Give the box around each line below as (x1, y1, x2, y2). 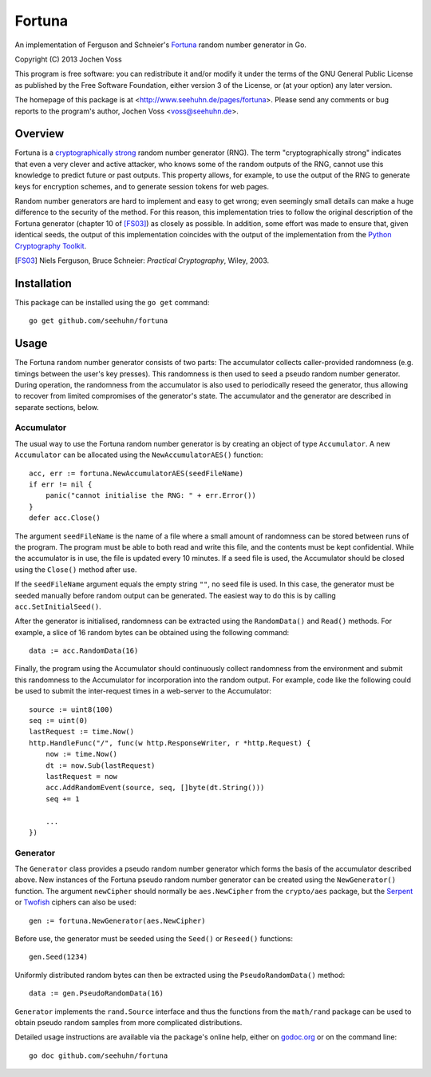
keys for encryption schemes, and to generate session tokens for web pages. (14, 181, 269, 191)
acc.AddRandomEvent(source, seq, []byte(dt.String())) (45, 783, 265, 793)
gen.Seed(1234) (29, 952, 89, 962)
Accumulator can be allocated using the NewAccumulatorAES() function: (14, 450, 263, 459)
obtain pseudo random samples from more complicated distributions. (14, 1017, 243, 1027)
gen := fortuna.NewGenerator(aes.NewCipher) (29, 916, 207, 925)
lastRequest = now (45, 772, 118, 781)
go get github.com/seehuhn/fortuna (29, 316, 168, 325)
